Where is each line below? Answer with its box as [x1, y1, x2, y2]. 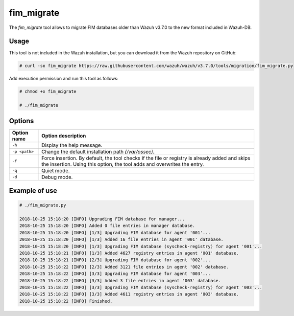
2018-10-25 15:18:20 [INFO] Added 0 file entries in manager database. [19, 223, 196, 228]
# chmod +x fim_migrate [19, 89, 77, 94]
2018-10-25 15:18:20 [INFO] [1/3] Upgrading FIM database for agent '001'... [19, 230, 211, 235]
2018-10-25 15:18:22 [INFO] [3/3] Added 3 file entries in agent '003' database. [19, 278, 221, 283]
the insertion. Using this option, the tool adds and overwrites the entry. [41, 160, 204, 167]
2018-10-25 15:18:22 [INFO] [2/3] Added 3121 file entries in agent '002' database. [19, 264, 229, 270]
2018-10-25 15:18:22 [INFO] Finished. [19, 298, 113, 304]
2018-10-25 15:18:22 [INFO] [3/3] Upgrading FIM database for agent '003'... [19, 271, 211, 276]
